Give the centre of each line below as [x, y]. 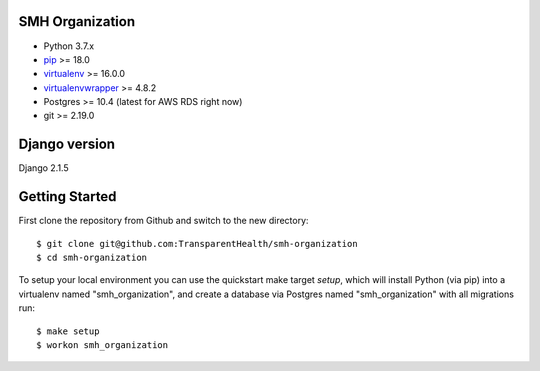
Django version [66, 144]
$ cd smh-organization [92, 258]
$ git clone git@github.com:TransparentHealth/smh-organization [197, 243]
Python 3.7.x [69, 46]
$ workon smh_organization [102, 345]
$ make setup [68, 331]
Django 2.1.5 [43, 168]
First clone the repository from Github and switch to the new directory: [163, 221]
